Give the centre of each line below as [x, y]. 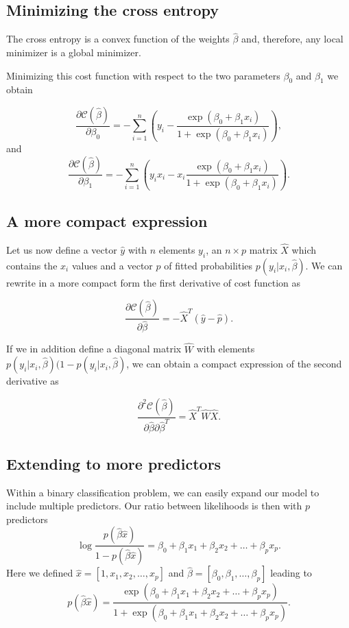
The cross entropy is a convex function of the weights [118, 39]
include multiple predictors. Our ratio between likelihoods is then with [154, 506]
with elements [226, 349]
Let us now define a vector [62, 249]
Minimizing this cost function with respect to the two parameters [143, 75]
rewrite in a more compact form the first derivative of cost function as [153, 282]
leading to [291, 573]
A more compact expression [107, 220]
